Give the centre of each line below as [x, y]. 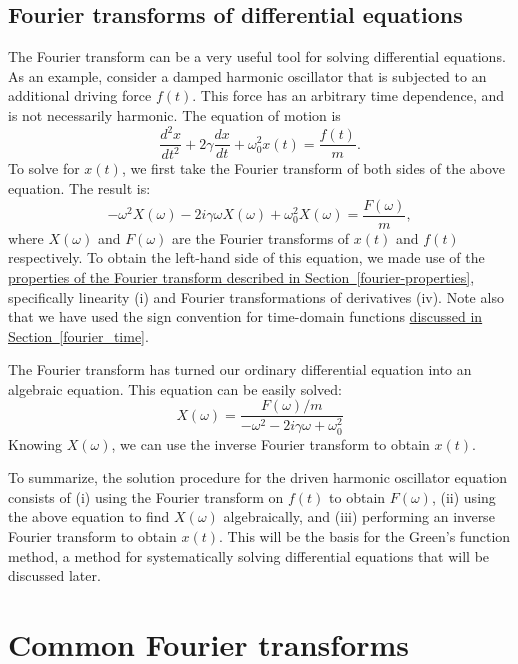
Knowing [35, 443]
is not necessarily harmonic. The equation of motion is [174, 114]
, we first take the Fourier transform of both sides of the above [313, 168]
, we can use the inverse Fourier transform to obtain [270, 443]
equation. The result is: [79, 188]
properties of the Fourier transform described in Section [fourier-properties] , [241, 276]
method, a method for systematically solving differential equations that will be [249, 555]
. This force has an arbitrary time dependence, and [348, 95]
